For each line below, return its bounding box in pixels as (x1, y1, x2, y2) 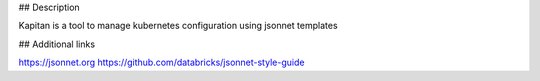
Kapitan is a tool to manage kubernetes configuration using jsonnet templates (18, 20, 339, 32)
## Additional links (18, 38, 95, 50)
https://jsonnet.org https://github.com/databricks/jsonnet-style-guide (18, 56, 305, 69)
